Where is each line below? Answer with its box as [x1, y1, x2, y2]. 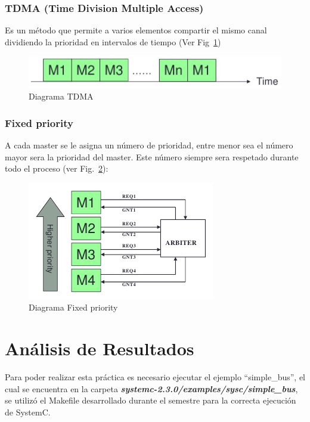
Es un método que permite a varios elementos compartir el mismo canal [5, 24, 267, 36]
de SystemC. [5, 405, 51, 418]
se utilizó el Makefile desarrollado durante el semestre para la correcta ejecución [5, 394, 296, 407]
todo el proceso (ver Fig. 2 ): [5, 162, 108, 175]
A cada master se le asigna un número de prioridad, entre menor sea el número [5, 139, 293, 151]
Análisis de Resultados [5, 336, 194, 361]
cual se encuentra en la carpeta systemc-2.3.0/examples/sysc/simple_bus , [5, 382, 298, 395]
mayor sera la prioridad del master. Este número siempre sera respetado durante [5, 150, 299, 163]
